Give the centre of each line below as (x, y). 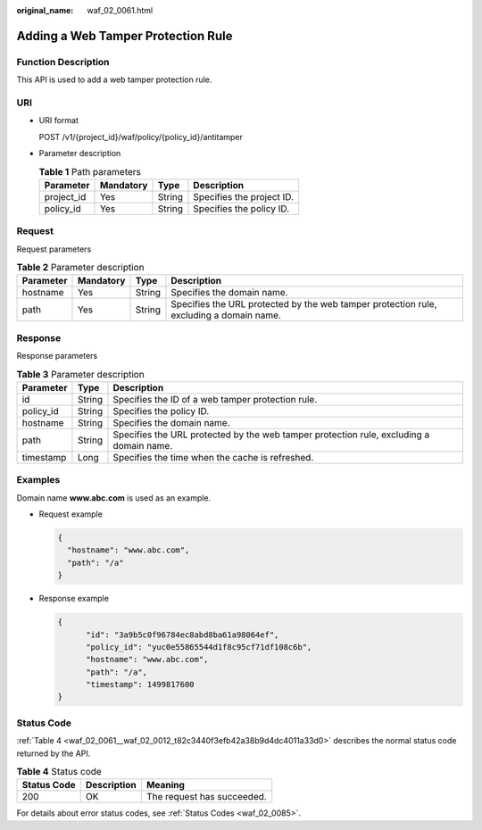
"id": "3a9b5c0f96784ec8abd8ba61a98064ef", (183, 635)
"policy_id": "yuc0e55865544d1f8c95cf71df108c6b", (199, 647)
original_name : (45, 10)
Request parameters (54, 249)
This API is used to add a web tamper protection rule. (114, 79)
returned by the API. (54, 753)
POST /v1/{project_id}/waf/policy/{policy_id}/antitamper (141, 137)
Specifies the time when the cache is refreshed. (213, 457)
